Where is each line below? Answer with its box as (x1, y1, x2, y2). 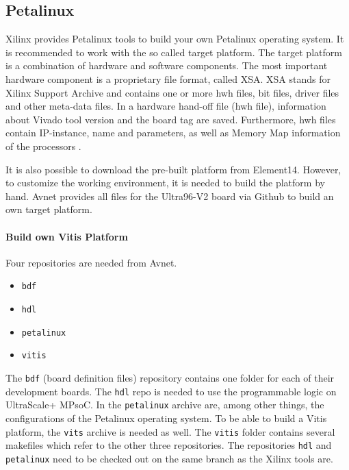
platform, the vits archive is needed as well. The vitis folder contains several (5, 424, 335, 438)
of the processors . (5, 138, 81, 153)
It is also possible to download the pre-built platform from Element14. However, (5, 162, 341, 176)
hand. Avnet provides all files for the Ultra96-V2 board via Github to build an (5, 188, 334, 203)
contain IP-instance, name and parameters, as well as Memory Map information (5, 125, 341, 140)
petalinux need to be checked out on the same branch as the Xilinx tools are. (5, 451, 333, 465)
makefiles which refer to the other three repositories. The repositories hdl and (5, 438, 332, 452)
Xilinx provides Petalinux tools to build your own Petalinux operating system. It (5, 32, 344, 46)
